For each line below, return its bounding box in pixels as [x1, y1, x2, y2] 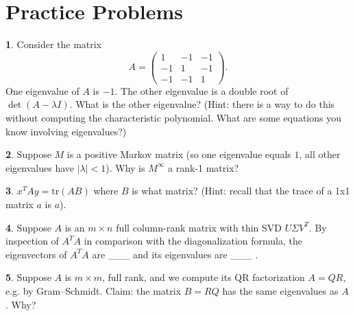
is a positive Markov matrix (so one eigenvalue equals [66, 147, 291, 161]
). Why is [106, 160, 145, 174]
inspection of [5, 234, 59, 248]
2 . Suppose [5, 147, 51, 161]
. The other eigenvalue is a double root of [114, 83, 289, 98]
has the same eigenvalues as [222, 284, 339, 297]
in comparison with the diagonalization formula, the [84, 234, 303, 248]
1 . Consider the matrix [5, 37, 102, 52]
